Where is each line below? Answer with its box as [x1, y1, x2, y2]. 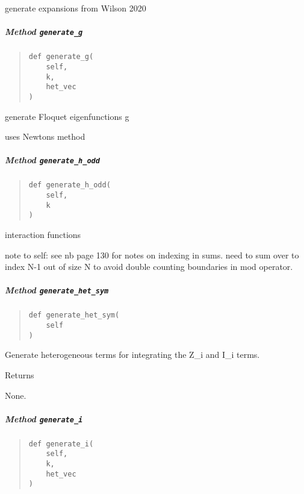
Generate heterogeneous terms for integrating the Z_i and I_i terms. [5, 348, 260, 361]
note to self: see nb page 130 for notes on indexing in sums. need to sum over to [5, 248, 299, 261]
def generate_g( [28, 52, 94, 61]
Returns [5, 368, 34, 381]
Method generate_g [5, 25, 83, 38]
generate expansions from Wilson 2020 [5, 2, 146, 14]
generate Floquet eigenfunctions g [5, 110, 129, 122]
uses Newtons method [5, 130, 85, 143]
